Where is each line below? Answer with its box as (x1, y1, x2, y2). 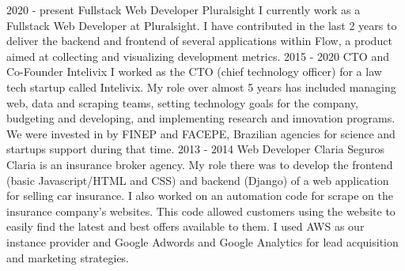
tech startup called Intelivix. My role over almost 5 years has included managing (6, 78, 396, 95)
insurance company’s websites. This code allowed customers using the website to (6, 202, 396, 219)
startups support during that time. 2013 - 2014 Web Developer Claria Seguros (6, 141, 384, 157)
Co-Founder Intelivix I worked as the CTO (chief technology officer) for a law (6, 63, 382, 80)
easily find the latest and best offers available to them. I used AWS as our (6, 218, 365, 235)
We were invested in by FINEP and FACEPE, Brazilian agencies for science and (6, 125, 396, 141)
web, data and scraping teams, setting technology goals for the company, (6, 94, 358, 111)
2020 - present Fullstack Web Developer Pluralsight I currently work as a (6, 2, 361, 17)
